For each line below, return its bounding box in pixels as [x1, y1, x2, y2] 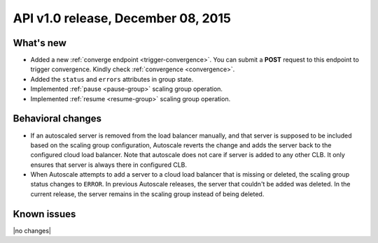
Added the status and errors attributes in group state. [30, 75, 194, 83]
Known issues [13, 208, 76, 220]
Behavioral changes [13, 112, 101, 125]
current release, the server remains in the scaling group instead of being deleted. [30, 189, 265, 198]
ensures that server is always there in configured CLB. [30, 161, 188, 169]
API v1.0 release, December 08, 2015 [13, 10, 231, 26]
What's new [13, 37, 66, 49]
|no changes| [13, 226, 52, 235]
